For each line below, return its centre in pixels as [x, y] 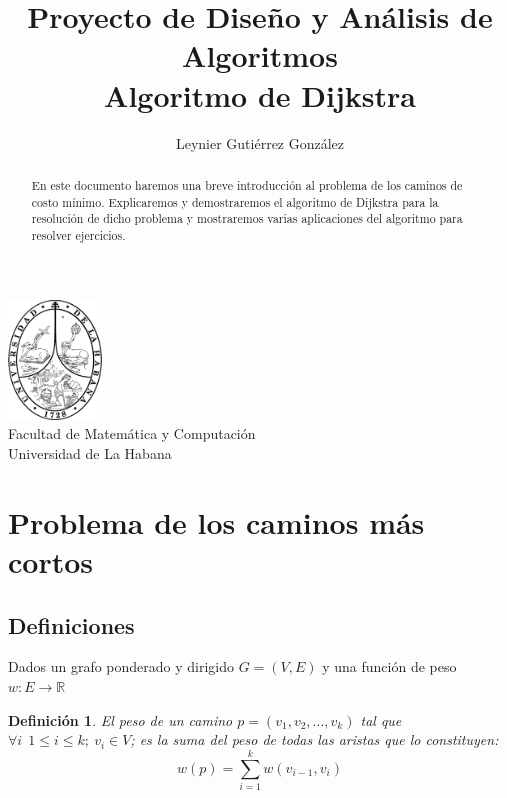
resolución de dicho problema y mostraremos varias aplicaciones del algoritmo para [247, 218]
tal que [381, 719]
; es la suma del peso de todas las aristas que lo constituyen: [314, 739]
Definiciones [71, 624]
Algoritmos [260, 55]
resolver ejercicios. [78, 234]
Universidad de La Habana [90, 453]
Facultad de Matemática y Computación [132, 433]
